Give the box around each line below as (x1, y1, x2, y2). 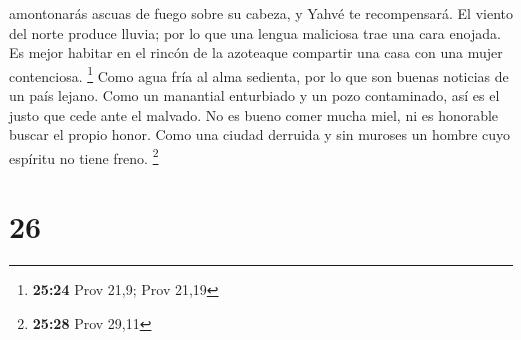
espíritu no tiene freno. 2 (9, 144, 159, 168)
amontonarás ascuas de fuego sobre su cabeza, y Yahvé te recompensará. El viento (9, 3, 513, 23)
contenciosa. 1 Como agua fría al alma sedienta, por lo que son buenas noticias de (9, 62, 509, 86)
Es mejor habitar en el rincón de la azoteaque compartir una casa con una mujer (9, 42, 503, 63)
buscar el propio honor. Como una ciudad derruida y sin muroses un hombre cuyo (9, 124, 511, 145)
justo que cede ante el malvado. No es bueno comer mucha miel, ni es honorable (9, 104, 499, 125)
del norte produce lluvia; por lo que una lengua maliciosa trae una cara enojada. (9, 22, 501, 43)
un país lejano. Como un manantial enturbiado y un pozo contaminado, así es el (9, 85, 500, 106)
